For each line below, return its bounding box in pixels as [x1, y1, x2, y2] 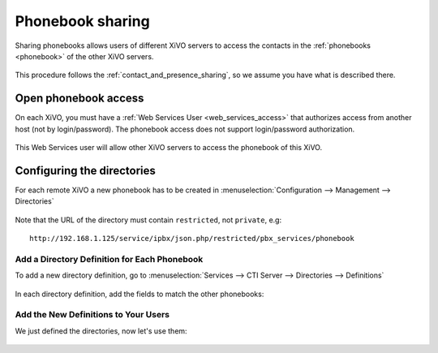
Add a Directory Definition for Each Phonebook [15, 253, 204, 265]
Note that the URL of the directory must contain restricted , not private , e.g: [15, 215, 282, 225]
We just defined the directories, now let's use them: [15, 325, 187, 336]
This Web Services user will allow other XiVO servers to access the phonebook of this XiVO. [15, 143, 323, 153]
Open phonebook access [15, 92, 144, 105]
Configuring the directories [15, 163, 156, 178]
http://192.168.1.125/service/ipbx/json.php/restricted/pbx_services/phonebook [29, 234, 354, 243]
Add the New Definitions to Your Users [15, 309, 170, 321]
